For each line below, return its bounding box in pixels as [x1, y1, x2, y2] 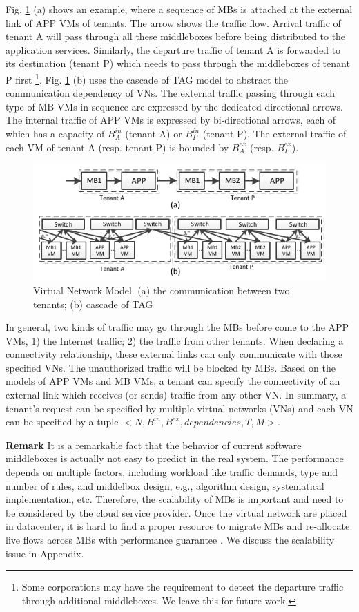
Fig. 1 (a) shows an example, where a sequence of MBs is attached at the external [6, 2, 353, 16]
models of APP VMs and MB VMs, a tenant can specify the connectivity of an [6, 374, 340, 388]
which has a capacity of [6, 126, 105, 140]
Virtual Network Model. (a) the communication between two [33, 283, 290, 297]
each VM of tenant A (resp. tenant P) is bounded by [6, 140, 229, 154]
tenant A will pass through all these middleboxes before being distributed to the [6, 29, 346, 44]
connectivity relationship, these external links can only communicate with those [6, 347, 342, 361]
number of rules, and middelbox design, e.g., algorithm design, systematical [6, 478, 324, 493]
